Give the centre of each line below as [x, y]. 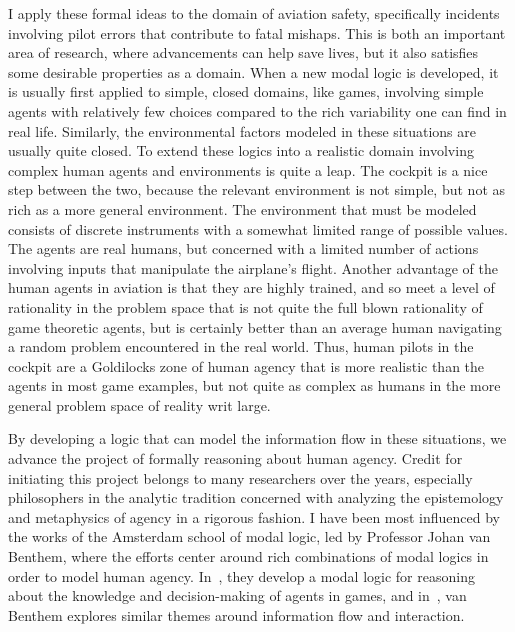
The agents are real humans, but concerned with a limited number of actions [243, 248]
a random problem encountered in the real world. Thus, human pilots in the [241, 346]
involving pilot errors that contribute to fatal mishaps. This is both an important [257, 32]
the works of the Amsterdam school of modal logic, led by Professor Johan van [249, 536]
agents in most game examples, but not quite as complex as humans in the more [254, 385]
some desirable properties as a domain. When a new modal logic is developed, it [253, 71]
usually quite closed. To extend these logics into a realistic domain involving [241, 150]
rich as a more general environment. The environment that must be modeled [242, 208]
